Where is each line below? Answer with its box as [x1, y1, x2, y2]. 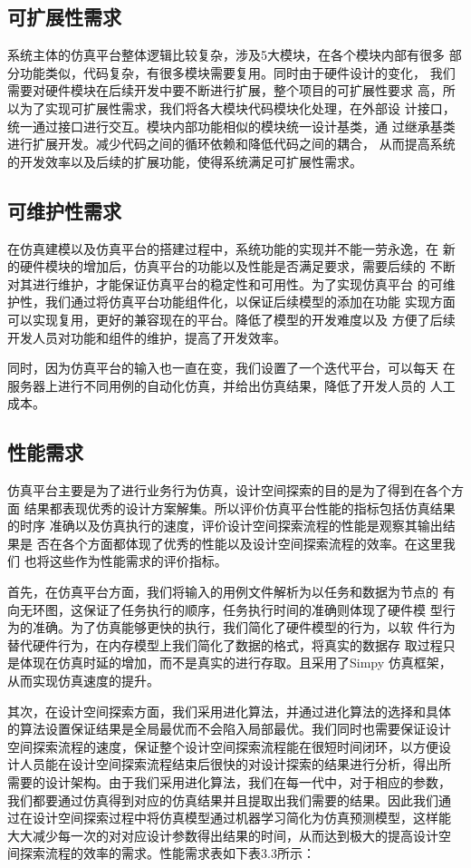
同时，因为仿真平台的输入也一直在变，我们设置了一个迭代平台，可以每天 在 [7, 358, 456, 377]
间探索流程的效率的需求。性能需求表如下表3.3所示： [7, 844, 315, 863]
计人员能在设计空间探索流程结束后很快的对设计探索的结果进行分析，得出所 [7, 755, 451, 774]
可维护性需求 [7, 196, 121, 224]
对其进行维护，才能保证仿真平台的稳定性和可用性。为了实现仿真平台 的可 [7, 274, 443, 293]
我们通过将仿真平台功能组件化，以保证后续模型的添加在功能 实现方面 [44, 292, 456, 311]
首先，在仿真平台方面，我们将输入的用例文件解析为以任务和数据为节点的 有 [7, 582, 456, 601]
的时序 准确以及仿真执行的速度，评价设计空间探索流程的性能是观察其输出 [7, 516, 443, 535]
